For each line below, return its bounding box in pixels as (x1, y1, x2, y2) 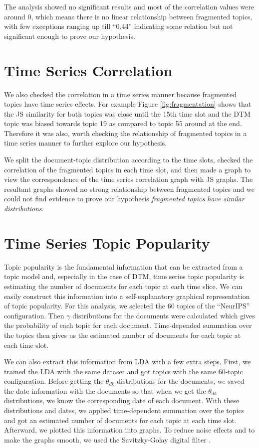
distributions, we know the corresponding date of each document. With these (4, 395, 240, 406)
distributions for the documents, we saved (117, 376, 245, 386)
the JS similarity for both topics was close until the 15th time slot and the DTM (4, 108, 251, 119)
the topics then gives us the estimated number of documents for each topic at (4, 329, 241, 340)
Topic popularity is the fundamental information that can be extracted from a (4, 261, 243, 272)
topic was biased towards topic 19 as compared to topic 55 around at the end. (4, 118, 242, 129)
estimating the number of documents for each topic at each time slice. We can (4, 281, 243, 291)
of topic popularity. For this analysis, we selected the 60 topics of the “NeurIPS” (4, 300, 250, 311)
